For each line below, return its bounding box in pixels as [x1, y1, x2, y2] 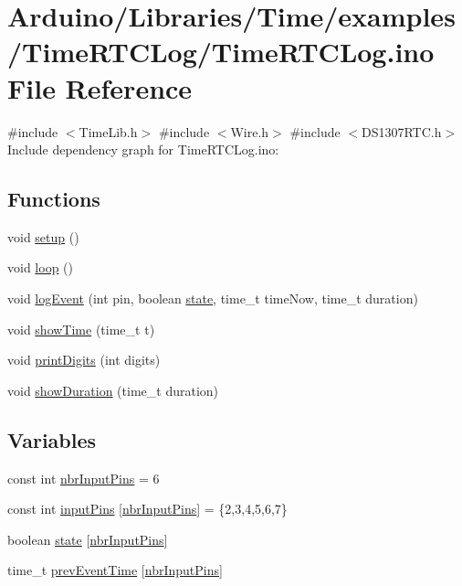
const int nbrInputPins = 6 [7, 468, 160, 487]
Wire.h [230, 122, 269, 141]
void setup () [7, 227, 79, 246]
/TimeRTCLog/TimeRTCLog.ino [7, 33, 435, 70]
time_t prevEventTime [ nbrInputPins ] [7, 560, 223, 580]
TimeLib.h [79, 122, 138, 141]
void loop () [7, 258, 73, 277]
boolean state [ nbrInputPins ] [7, 529, 168, 549]
